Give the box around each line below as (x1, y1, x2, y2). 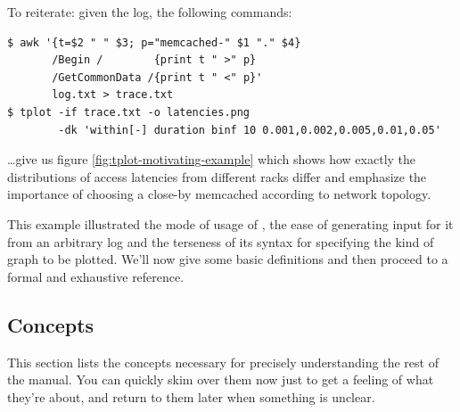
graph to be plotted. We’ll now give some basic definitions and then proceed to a (7, 250, 448, 268)
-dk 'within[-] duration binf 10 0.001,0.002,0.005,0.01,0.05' (58, 123, 441, 136)
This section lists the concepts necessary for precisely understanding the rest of (7, 352, 439, 371)
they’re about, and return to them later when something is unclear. (7, 387, 375, 406)
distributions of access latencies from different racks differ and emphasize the (7, 167, 427, 185)
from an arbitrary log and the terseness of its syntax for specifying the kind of (7, 232, 434, 251)
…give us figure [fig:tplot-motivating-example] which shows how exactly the (7, 150, 416, 169)
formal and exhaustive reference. (7, 267, 185, 285)
